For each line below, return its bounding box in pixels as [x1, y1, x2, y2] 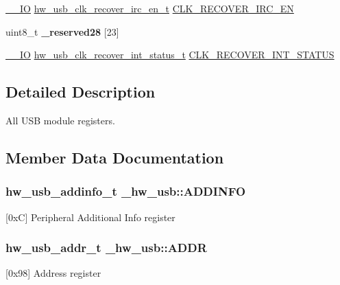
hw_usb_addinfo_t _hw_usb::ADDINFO [5, 183, 246, 200]
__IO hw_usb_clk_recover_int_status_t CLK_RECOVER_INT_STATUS [5, 47, 335, 62]
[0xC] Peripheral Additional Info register [5, 209, 175, 224]
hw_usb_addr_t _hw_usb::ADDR [5, 239, 207, 256]
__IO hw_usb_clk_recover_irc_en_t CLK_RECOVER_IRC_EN [5, 1, 294, 15]
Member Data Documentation [5, 146, 224, 168]
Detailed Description [5, 81, 156, 102]
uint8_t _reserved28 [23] [5, 24, 119, 38]
